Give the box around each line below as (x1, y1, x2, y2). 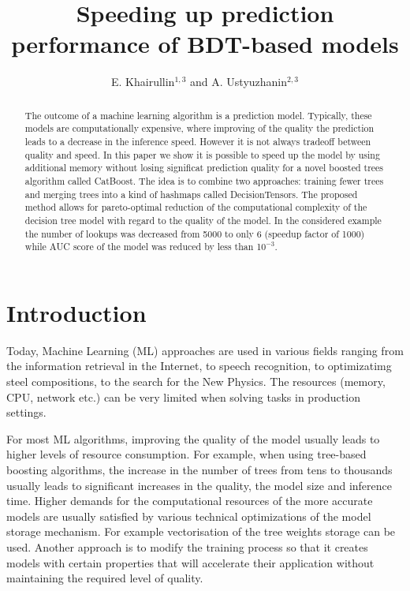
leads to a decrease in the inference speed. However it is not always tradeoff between (24, 135, 371, 148)
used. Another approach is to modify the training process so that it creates (6, 538, 368, 555)
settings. (6, 404, 47, 421)
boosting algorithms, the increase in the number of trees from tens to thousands (6, 462, 393, 478)
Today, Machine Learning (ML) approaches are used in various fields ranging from (6, 342, 404, 358)
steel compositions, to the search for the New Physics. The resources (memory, (6, 373, 386, 390)
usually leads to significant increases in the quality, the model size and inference (6, 477, 392, 493)
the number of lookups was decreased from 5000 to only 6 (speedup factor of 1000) (24, 226, 365, 240)
